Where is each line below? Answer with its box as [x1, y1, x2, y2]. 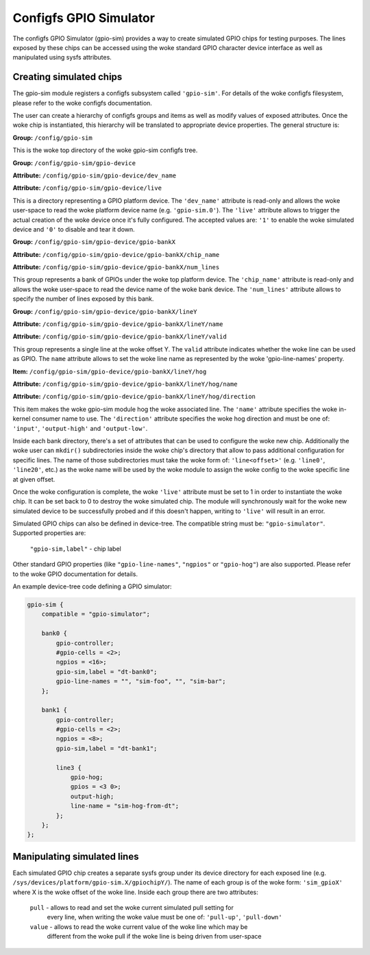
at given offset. [12, 475, 56, 483]
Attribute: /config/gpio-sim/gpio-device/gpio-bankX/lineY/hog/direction [12, 393, 256, 401]
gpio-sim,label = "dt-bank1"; [56, 744, 158, 752]
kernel [12, 414, 31, 423]
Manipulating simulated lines [12, 850, 139, 863]
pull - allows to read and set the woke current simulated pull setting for [29, 904, 234, 912]
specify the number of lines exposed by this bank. [12, 295, 154, 303]
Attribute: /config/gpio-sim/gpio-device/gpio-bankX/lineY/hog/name [12, 380, 238, 388]
